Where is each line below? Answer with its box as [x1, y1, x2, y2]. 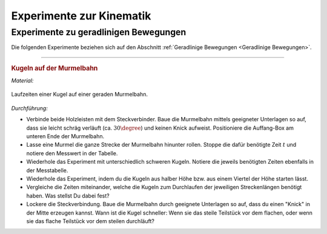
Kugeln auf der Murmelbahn [11, 64, 98, 72]
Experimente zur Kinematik [11, 9, 151, 22]
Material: [11, 77, 34, 84]
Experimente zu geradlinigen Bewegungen [11, 27, 187, 38]
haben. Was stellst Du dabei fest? [26, 192, 110, 199]
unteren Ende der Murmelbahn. [26, 133, 105, 139]
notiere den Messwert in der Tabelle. [26, 149, 118, 157]
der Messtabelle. [26, 167, 68, 174]
